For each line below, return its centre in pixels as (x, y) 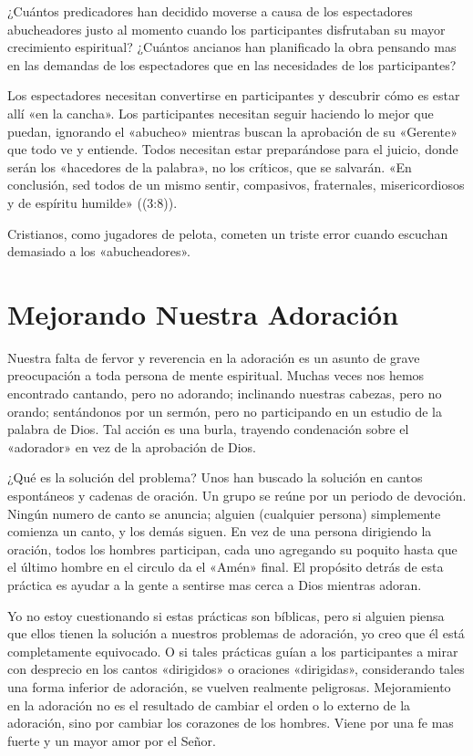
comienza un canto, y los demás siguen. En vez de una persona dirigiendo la (220, 531)
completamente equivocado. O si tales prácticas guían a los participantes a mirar (233, 651)
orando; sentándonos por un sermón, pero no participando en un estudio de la (225, 411)
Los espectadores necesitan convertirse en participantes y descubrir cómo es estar (234, 95)
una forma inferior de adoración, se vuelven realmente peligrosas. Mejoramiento (229, 686)
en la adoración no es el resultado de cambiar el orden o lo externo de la (209, 704)
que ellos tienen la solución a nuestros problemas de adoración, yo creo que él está (236, 633)
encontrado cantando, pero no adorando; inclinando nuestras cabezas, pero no (225, 394)
